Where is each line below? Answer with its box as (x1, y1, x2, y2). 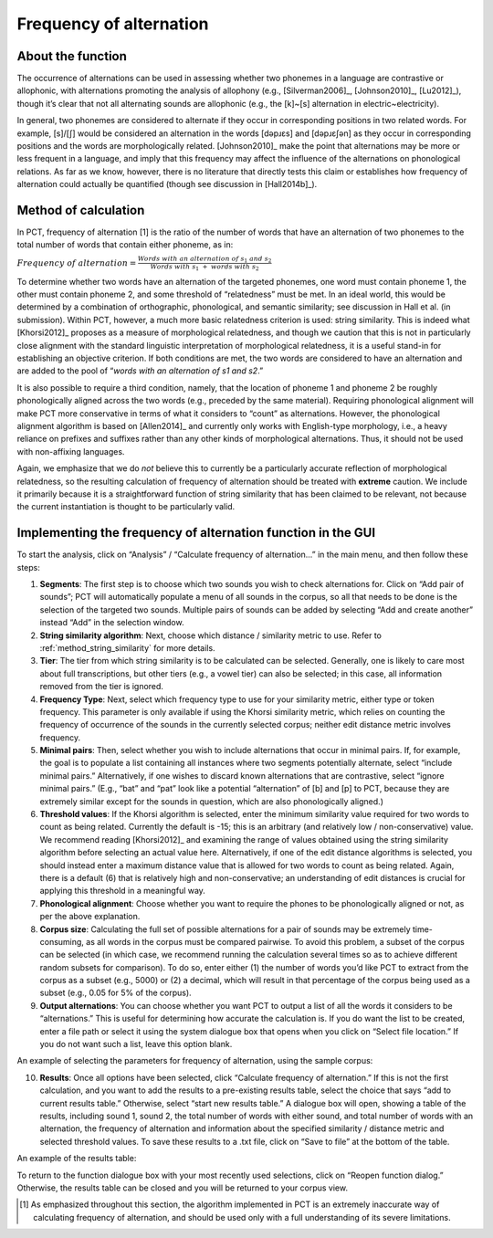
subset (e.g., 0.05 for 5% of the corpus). (39, 987, 192, 999)
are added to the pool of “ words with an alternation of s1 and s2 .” (16, 365, 264, 376)
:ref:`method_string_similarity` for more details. (39, 642, 215, 653)
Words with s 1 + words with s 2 (150, 263, 259, 273)
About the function (16, 48, 128, 64)
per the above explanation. (39, 911, 141, 922)
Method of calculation (16, 203, 145, 218)
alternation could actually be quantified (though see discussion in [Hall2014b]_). (16, 179, 318, 190)
